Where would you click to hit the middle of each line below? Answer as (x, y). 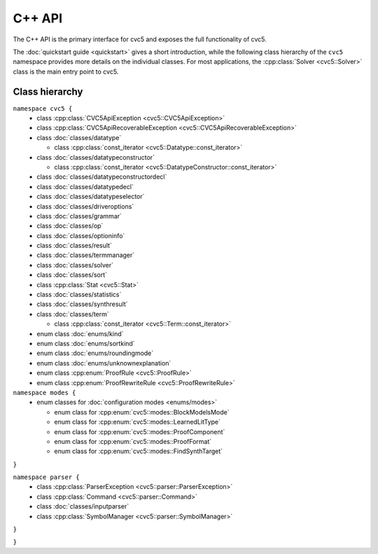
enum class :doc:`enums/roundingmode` (95, 353)
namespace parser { (46, 477)
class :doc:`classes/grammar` (79, 216)
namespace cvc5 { (43, 108)
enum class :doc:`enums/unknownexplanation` (104, 363)
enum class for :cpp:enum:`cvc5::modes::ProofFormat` (133, 441)
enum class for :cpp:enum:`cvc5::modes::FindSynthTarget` (139, 451)
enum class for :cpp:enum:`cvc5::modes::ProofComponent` (140, 431)
